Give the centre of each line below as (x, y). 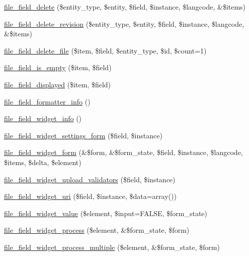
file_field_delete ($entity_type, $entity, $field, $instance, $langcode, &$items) (125, 7)
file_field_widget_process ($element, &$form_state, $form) (97, 230)
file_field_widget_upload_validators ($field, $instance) (90, 179)
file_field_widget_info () (43, 118)
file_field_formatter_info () (47, 101)
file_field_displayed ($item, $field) (58, 84)
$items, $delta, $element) (43, 162)
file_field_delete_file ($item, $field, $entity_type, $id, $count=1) (105, 50)
